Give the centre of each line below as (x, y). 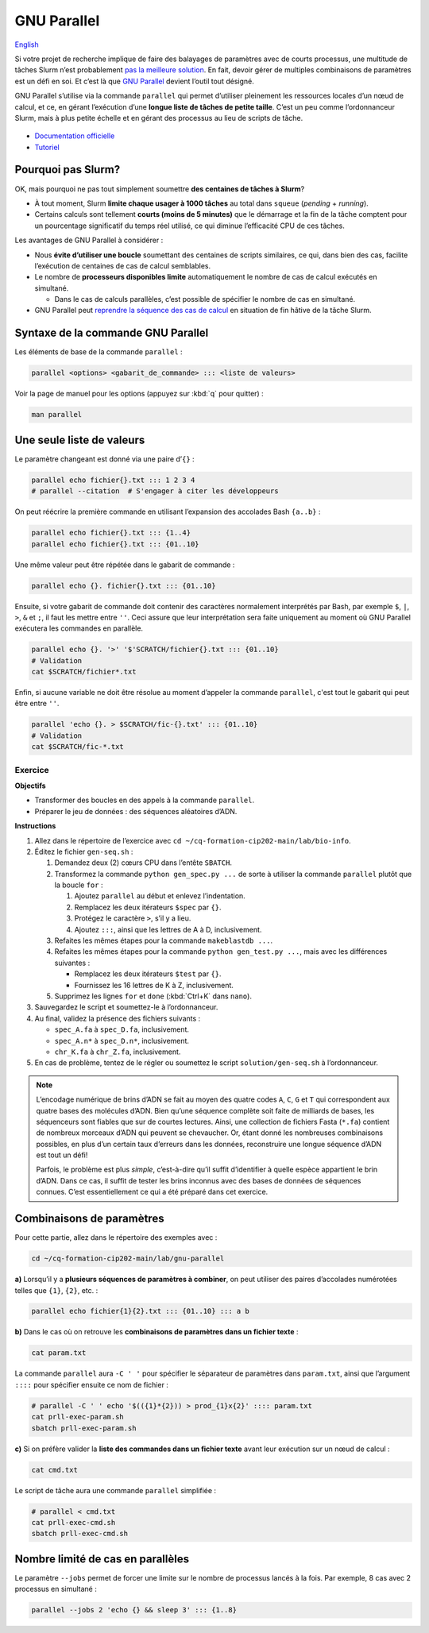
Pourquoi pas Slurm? (68, 170)
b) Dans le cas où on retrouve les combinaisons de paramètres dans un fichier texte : (157, 1332)
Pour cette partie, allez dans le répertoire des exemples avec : (116, 1237)
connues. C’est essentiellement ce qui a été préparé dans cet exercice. (152, 1192)
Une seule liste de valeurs (80, 440)
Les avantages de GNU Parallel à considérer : (89, 240)
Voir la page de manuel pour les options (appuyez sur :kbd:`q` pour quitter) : (139, 394)
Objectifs (31, 786)
